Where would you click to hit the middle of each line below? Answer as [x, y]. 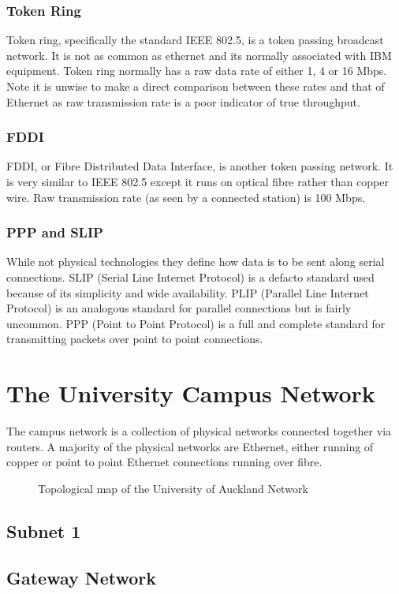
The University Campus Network [191, 393]
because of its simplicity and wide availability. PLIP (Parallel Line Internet [188, 292]
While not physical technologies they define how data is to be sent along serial [196, 262]
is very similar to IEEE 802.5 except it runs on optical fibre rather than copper [198, 181]
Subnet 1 [44, 530]
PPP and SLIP [55, 232]
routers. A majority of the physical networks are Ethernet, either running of [190, 446]
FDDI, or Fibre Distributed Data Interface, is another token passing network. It [200, 166]
